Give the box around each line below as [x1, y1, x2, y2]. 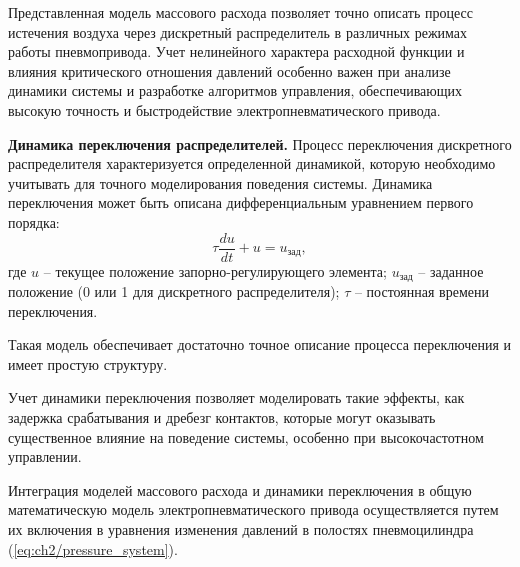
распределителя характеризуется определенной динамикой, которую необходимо [8, 153, 496, 174]
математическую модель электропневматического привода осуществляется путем [8, 499, 499, 520]
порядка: [8, 211, 60, 232]
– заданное [418, 260, 484, 281]
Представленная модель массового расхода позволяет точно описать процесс [8, 2, 473, 22]
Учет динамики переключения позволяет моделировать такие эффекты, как [8, 387, 465, 408]
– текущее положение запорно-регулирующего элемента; [43, 260, 387, 281]
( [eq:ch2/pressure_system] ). [8, 538, 178, 559]
